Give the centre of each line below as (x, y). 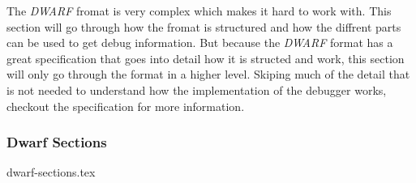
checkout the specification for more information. (126, 106)
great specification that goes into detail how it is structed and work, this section (206, 58)
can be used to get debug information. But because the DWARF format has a (200, 43)
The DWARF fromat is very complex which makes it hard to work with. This (199, 11)
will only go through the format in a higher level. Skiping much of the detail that (208, 74)
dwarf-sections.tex (51, 172)
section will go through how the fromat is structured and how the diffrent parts (204, 26)
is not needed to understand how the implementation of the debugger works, (197, 89)
